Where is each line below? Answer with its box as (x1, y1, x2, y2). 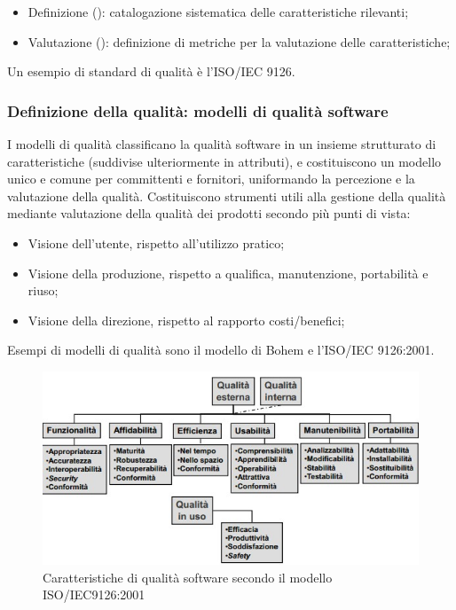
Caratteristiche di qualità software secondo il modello (43, 567, 333, 586)
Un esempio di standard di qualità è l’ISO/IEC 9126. (7, 62, 295, 81)
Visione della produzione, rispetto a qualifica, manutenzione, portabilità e (28, 263, 428, 282)
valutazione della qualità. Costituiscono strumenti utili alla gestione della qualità (7, 186, 446, 205)
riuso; (28, 281, 59, 300)
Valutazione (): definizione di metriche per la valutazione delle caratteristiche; (28, 32, 451, 51)
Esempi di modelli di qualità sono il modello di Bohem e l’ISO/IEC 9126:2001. (7, 340, 435, 359)
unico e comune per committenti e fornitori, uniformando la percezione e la (7, 169, 415, 188)
